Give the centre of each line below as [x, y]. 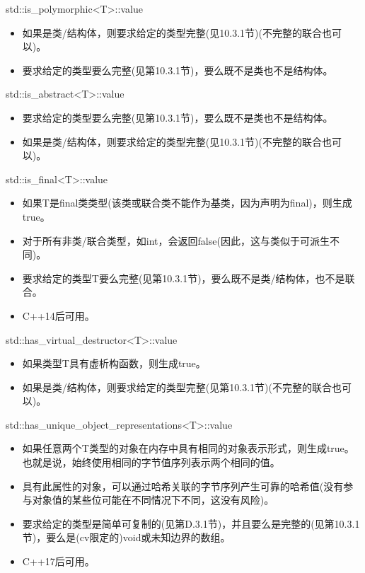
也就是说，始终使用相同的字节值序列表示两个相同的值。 [151, 462]
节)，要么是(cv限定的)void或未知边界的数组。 [126, 537]
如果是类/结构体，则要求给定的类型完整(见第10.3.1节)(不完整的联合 [177, 387]
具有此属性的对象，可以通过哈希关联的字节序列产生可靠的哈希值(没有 [183, 486]
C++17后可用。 [58, 561]
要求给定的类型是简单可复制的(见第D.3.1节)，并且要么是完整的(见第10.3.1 [191, 523]
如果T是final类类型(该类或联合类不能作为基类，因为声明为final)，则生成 [187, 203]
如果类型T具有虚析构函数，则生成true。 [114, 363]
